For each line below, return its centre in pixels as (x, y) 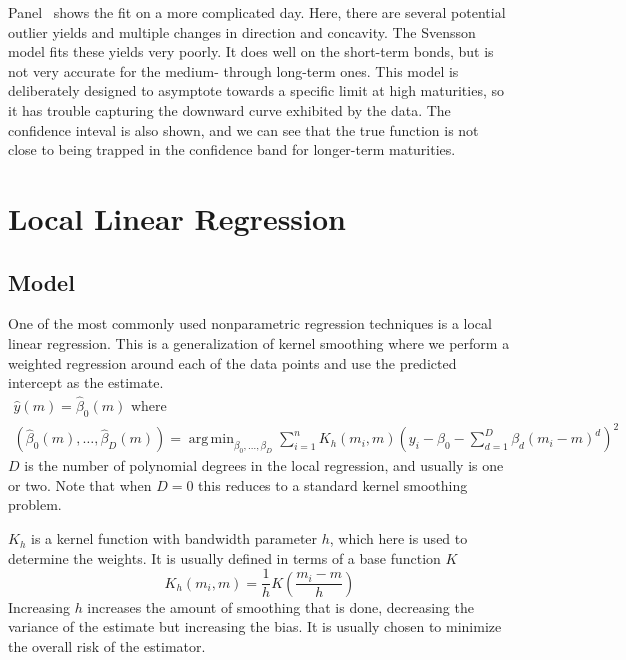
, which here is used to (398, 538)
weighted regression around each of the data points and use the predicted (232, 362)
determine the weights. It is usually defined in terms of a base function (224, 557)
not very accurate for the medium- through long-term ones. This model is (233, 70)
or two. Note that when (80, 484)
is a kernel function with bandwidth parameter (174, 538)
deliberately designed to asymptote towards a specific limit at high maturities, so (256, 90)
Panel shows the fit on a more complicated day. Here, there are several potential (257, 12)
